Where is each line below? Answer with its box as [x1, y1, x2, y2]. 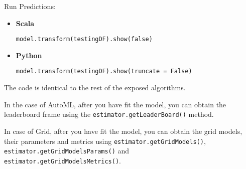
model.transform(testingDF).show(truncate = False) [16, 68, 192, 75]
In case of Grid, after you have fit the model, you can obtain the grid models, [4, 125, 242, 136]
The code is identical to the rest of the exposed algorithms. [4, 82, 186, 93]
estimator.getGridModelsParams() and [4, 145, 130, 156]
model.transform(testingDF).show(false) [16, 36, 153, 43]
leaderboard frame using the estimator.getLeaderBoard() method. [4, 109, 214, 119]
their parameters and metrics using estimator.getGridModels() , [4, 135, 206, 146]
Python [16, 50, 42, 60]
